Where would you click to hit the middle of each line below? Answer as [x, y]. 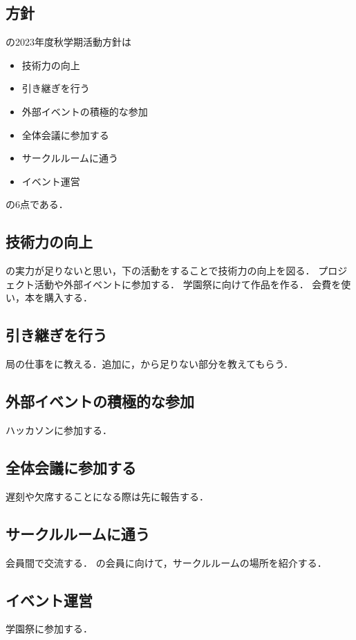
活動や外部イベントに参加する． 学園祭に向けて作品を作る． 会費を [188, 284]
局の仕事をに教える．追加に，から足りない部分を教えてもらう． [150, 364]
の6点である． [37, 204]
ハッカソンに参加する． [59, 430]
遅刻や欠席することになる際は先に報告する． [107, 496]
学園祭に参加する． [49, 629]
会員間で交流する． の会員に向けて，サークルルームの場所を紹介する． [166, 562]
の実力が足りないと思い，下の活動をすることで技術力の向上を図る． [160, 271]
